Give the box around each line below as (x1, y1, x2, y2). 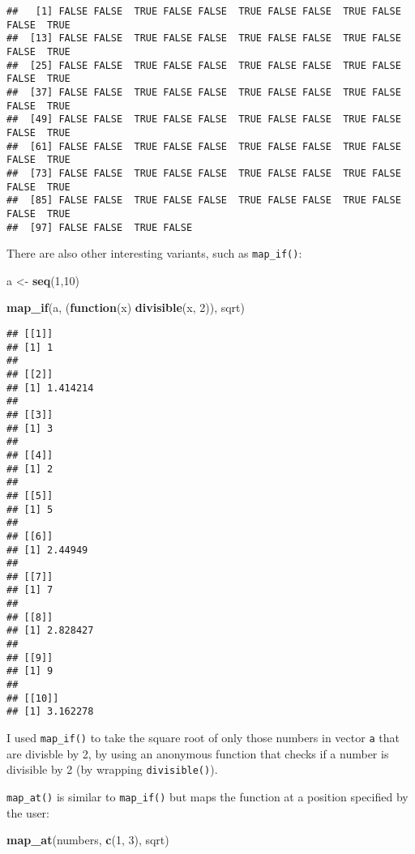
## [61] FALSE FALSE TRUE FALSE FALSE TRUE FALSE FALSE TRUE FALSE (6, 140, 401, 152)
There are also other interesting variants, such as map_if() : (6, 245, 302, 262)
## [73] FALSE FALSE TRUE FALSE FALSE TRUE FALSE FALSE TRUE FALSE (6, 167, 401, 179)
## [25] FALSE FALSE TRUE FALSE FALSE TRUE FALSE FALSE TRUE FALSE (6, 59, 401, 71)
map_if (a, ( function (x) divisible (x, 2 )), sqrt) (6, 299, 245, 316)
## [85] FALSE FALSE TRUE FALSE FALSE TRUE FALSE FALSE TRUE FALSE (6, 194, 401, 207)
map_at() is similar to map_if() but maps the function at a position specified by (6, 788, 409, 805)
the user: (6, 804, 50, 821)
